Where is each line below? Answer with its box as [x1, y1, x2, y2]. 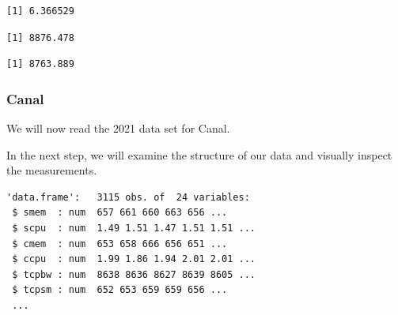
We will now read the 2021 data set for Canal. [6, 120, 230, 136]
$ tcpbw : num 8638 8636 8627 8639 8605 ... [12, 268, 256, 280]
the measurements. [6, 162, 97, 178]
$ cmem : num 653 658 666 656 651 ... [12, 238, 228, 249]
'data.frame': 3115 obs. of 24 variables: [6, 191, 250, 203]
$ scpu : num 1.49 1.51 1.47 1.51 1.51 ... [12, 222, 256, 234]
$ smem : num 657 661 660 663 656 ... [12, 207, 228, 219]
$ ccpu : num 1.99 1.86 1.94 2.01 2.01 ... [12, 253, 256, 265]
